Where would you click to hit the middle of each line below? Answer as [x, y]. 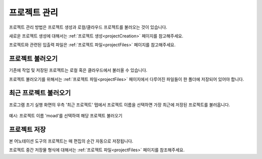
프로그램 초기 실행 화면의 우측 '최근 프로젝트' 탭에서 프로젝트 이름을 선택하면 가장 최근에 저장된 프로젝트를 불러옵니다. [120, 105]
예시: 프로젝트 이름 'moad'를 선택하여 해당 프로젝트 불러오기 [66, 115]
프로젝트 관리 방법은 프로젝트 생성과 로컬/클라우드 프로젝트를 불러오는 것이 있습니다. [88, 27]
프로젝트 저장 [27, 129]
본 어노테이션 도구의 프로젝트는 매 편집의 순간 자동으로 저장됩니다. [71, 141]
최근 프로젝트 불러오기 [40, 93]
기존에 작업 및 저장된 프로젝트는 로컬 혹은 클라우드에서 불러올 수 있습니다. [78, 70]
